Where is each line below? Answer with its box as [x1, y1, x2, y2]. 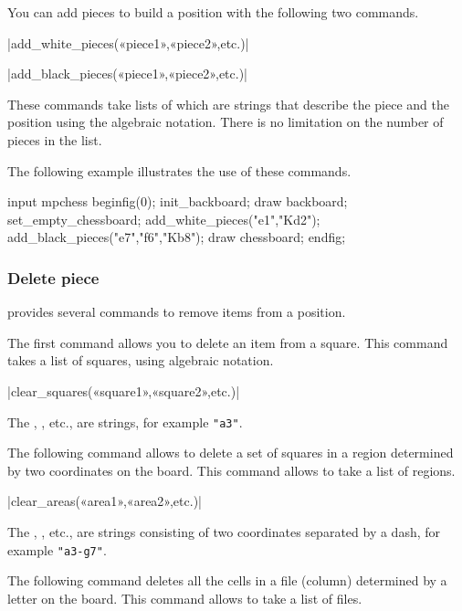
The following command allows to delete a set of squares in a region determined [7, 443, 454, 462]
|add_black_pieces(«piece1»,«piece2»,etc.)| [7, 64, 247, 83]
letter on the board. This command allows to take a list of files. [7, 588, 362, 607]
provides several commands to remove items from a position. [7, 302, 346, 321]
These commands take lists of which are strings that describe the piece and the [7, 94, 449, 113]
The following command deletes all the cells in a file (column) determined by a [7, 571, 447, 590]
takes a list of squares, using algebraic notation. [7, 351, 274, 370]
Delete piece [7, 266, 100, 289]
